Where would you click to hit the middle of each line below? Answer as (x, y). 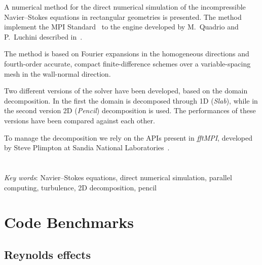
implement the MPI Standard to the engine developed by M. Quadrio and (121, 27)
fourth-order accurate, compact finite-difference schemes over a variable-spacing (127, 63)
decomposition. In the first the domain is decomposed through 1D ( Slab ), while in (131, 100)
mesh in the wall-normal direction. (58, 73)
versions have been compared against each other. (80, 120)
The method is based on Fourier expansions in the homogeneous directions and (127, 54)
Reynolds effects (48, 254)
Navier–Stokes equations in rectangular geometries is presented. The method (123, 16)
